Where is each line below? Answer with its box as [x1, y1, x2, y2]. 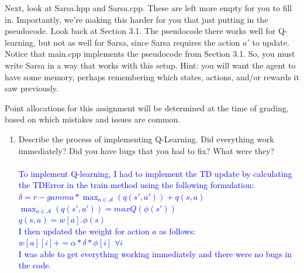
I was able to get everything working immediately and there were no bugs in [18, 247, 292, 260]
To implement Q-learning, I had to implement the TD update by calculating [18, 167, 292, 179]
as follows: [159, 224, 196, 237]
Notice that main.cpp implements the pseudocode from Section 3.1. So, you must [5, 47, 295, 60]
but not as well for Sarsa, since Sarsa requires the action [38, 36, 240, 48]
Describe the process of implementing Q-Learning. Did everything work [18, 132, 274, 145]
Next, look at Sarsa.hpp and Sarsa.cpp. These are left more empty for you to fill [5, 2, 292, 13]
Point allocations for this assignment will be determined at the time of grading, [5, 101, 289, 114]
